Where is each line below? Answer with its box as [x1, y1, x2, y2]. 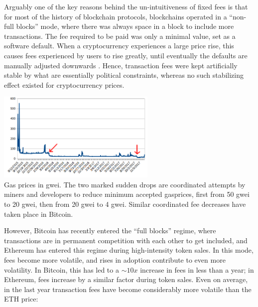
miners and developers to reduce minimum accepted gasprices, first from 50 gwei [4, 189, 250, 199]
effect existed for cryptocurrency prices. [4, 79, 125, 90]
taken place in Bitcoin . [4, 208, 73, 219]
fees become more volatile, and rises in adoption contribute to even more [4, 254, 226, 265]
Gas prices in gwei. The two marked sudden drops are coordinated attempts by [4, 179, 246, 189]
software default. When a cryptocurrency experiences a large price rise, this [4, 40, 234, 51]
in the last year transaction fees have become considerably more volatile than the [4, 284, 252, 294]
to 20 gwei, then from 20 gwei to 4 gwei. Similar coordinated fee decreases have [4, 198, 246, 209]
